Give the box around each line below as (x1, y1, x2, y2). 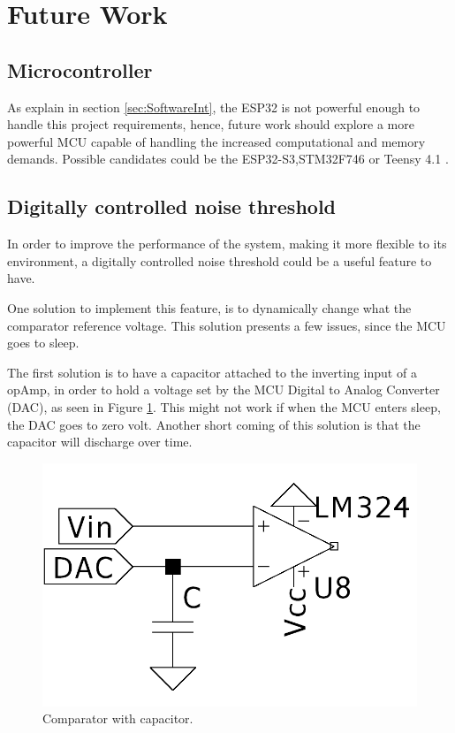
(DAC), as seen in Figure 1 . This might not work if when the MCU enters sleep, (7, 397, 441, 416)
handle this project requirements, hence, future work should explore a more (7, 115, 414, 134)
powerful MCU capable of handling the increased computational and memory (7, 132, 426, 150)
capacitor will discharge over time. (7, 432, 193, 451)
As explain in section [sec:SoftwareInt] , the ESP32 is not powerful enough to (7, 97, 421, 116)
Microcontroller (7, 56, 153, 83)
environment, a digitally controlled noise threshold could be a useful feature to (7, 251, 432, 270)
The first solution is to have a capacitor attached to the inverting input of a (7, 363, 417, 381)
